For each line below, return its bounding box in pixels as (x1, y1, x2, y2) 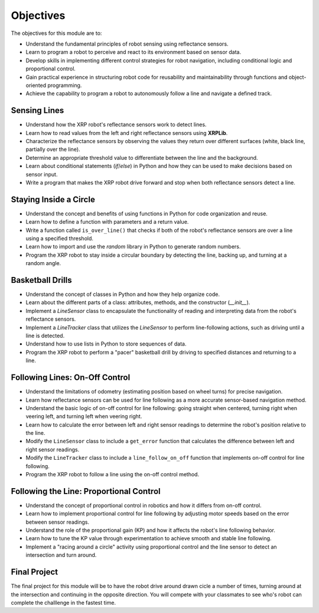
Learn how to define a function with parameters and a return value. (25, 218, 189, 225)
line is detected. (25, 332, 65, 340)
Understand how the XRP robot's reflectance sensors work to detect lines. (25, 121, 207, 128)
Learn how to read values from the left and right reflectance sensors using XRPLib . (25, 129, 228, 136)
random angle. (25, 260, 61, 267)
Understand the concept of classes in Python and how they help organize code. (25, 291, 220, 298)
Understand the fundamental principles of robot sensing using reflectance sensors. (25, 40, 229, 47)
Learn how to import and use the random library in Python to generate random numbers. (25, 243, 241, 250)
